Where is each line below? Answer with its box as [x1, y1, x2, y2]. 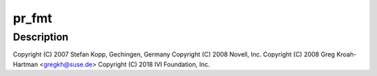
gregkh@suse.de [43, 60, 93, 68]
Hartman [13, 60, 38, 68]
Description [13, 31, 69, 43]
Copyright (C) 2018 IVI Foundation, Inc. [98, 60, 210, 68]
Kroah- [336, 50, 357, 59]
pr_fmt [13, 10, 52, 26]
